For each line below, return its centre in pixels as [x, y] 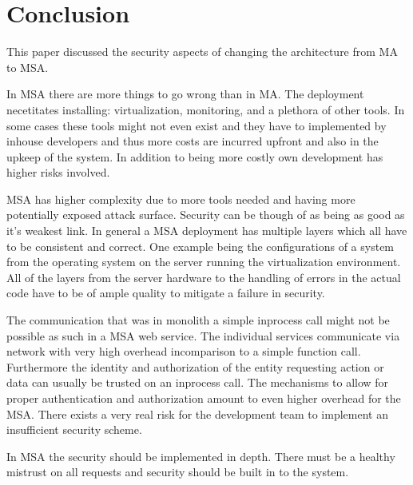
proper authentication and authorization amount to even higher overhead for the [204, 398]
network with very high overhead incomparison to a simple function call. [184, 351]
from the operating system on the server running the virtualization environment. [204, 262]
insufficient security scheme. [74, 429]
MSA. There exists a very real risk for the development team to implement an [197, 413]
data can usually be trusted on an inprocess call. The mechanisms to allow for [198, 382]
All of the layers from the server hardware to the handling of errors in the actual [204, 277]
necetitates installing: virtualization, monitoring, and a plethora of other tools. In [206, 109]
